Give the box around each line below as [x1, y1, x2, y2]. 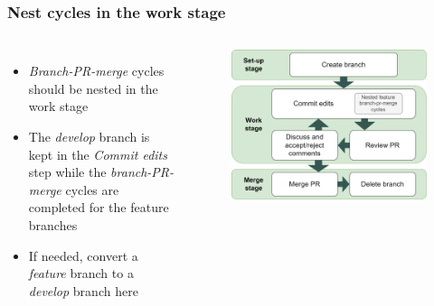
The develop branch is [28, 127, 150, 145]
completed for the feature [28, 198, 169, 217]
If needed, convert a [28, 246, 138, 264]
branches [28, 215, 78, 234]
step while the [28, 162, 107, 181]
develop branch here [28, 281, 138, 300]
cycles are [65, 180, 119, 199]
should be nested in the [28, 79, 158, 97]
